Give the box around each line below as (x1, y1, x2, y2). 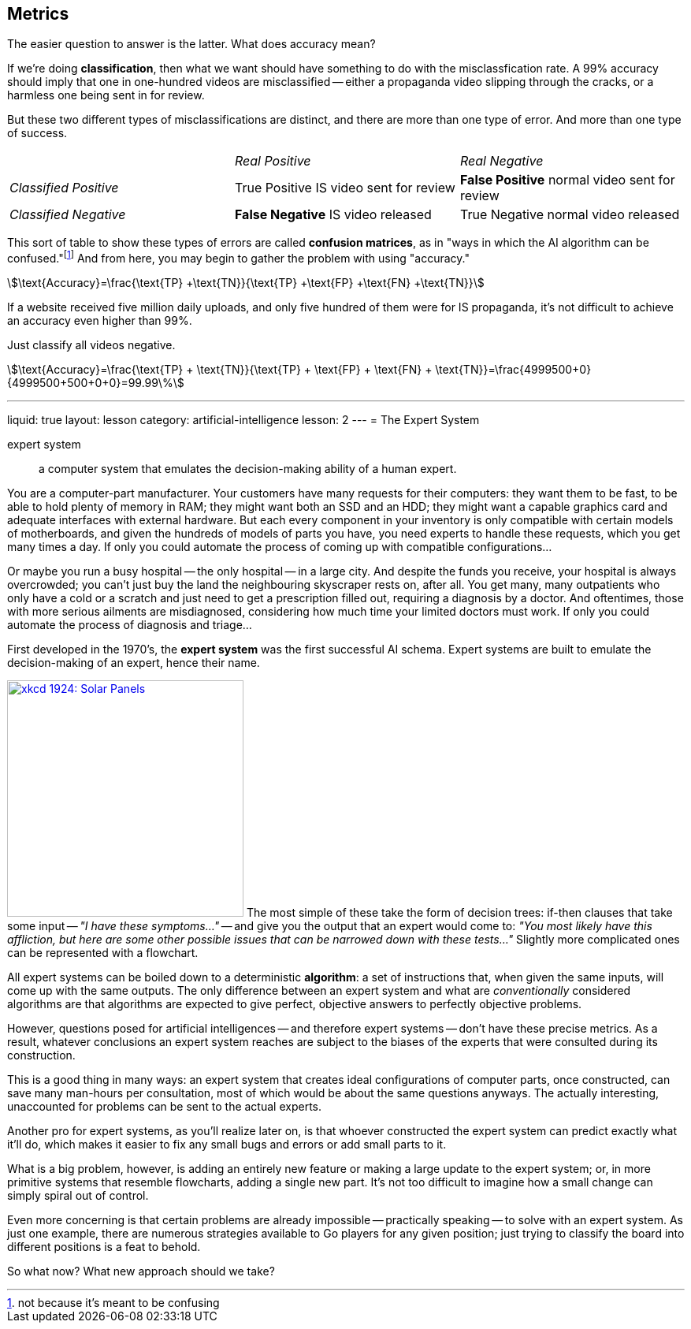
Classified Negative (9, 207, 126, 223)
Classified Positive (9, 180, 119, 196)
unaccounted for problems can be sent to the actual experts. (7, 1100, 321, 1114)
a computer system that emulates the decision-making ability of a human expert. (39, 462, 457, 476)
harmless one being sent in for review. (7, 88, 205, 102)
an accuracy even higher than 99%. (7, 314, 192, 328)
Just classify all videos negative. (7, 338, 176, 352)
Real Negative (459, 153, 544, 169)
